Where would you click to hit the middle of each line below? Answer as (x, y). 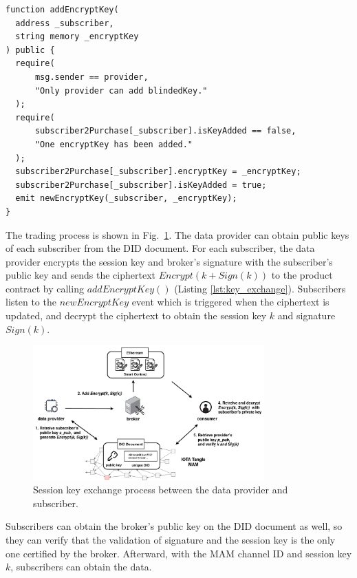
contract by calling (45, 288)
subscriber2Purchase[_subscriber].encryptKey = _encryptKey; (158, 172)
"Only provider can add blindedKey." (121, 90)
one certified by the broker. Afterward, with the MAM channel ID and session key (179, 553)
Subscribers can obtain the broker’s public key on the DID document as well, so (174, 526)
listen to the (31, 302)
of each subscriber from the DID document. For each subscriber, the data (160, 248)
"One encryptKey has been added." (114, 144)
